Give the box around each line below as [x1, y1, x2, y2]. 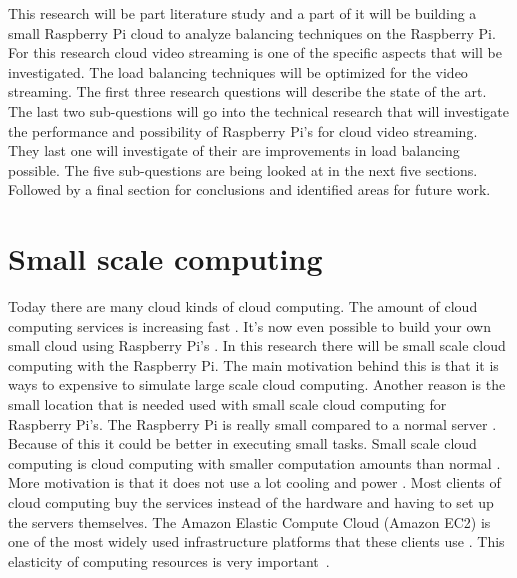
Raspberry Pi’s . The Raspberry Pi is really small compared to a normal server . [8, 413, 497, 434]
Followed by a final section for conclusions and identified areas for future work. [8, 179, 491, 200]
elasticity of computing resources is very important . [8, 550, 330, 571]
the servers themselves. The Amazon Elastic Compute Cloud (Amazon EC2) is [8, 511, 491, 532]
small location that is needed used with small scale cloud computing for [8, 394, 447, 415]
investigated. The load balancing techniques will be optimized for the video [8, 61, 468, 82]
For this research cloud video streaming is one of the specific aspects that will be [8, 42, 502, 63]
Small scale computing [8, 238, 323, 279]
